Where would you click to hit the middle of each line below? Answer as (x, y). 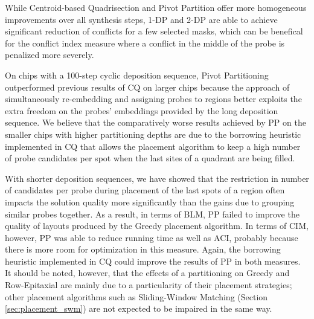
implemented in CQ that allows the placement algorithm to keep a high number (153, 146)
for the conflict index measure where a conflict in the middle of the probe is (145, 43)
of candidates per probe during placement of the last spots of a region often (145, 190)
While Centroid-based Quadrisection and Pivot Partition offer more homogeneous (156, 7)
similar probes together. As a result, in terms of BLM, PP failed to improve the (152, 214)
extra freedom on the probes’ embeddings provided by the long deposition (142, 110)
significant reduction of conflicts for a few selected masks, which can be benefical (154, 31)
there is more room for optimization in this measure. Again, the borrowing (143, 249)
